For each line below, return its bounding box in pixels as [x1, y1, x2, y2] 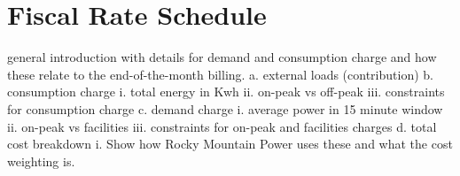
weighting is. [7, 151, 75, 170]
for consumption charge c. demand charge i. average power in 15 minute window [7, 99, 443, 118]
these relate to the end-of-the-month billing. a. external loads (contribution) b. [7, 65, 433, 83]
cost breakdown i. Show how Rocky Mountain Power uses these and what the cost [7, 134, 453, 153]
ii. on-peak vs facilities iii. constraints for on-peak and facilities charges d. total [7, 117, 437, 135]
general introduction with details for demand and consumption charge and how [7, 48, 437, 66]
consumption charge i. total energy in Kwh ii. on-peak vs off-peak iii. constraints [7, 82, 445, 101]
